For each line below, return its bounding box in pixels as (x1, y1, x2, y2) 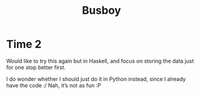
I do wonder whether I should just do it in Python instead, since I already (6, 75, 186, 82)
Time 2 (6, 37, 42, 51)
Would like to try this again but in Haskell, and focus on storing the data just (6, 57, 195, 64)
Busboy (82, 4, 121, 17)
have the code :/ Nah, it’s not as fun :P (6, 82, 102, 89)
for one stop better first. (6, 64, 66, 71)
